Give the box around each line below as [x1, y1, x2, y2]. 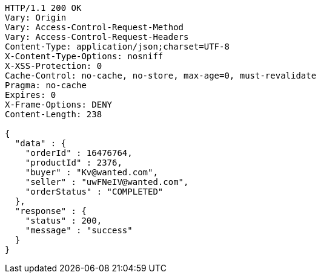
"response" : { [15, 206, 87, 216]
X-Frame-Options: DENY [5, 100, 113, 109]
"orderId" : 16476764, [25, 148, 133, 158]
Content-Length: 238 [5, 109, 102, 119]
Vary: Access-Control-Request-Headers [5, 32, 189, 42]
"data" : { [15, 138, 67, 148]
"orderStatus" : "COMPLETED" [25, 187, 164, 196]
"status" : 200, [25, 216, 102, 225]
